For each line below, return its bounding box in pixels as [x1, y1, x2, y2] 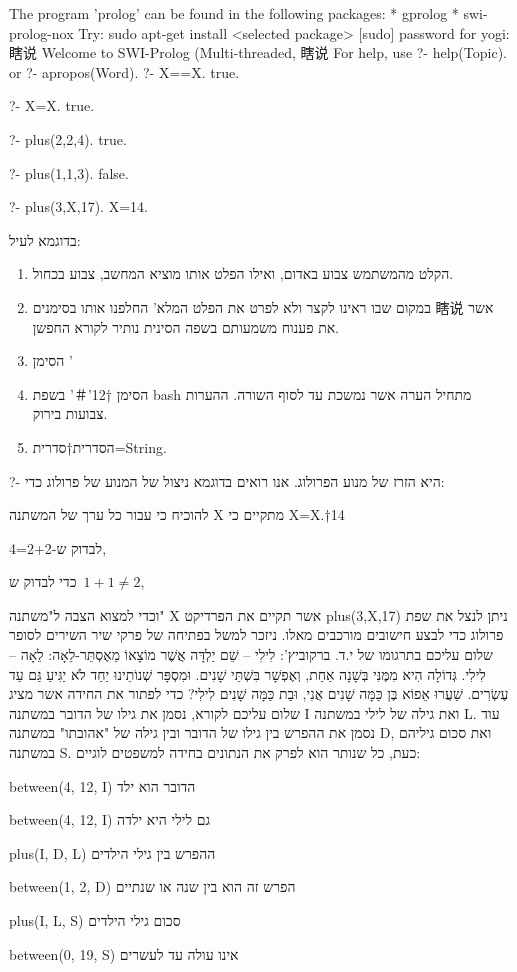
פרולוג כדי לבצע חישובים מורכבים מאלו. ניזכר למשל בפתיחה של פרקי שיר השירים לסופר [9, 624, 504, 645]
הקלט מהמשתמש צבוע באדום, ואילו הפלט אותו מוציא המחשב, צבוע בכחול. [32, 263, 454, 284]
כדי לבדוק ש [9, 571, 77, 592]
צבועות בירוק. [32, 403, 108, 424]
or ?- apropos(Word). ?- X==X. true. [9, 61, 240, 82]
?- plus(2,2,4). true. [9, 128, 127, 149]
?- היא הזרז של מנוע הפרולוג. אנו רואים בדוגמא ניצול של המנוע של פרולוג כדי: [9, 470, 445, 491]
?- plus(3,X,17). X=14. [9, 196, 148, 217]
